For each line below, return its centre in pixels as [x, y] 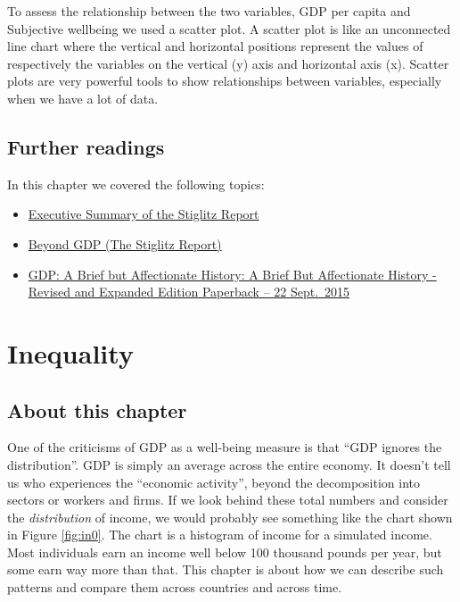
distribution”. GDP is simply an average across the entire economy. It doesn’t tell [229, 464]
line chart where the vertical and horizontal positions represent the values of [215, 46]
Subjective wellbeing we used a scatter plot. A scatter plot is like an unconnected [229, 28]
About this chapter [97, 410]
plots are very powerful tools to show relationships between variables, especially [225, 81]
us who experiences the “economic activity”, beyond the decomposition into [214, 482]
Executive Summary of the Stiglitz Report [144, 214]
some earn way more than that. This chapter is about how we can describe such [226, 569]
